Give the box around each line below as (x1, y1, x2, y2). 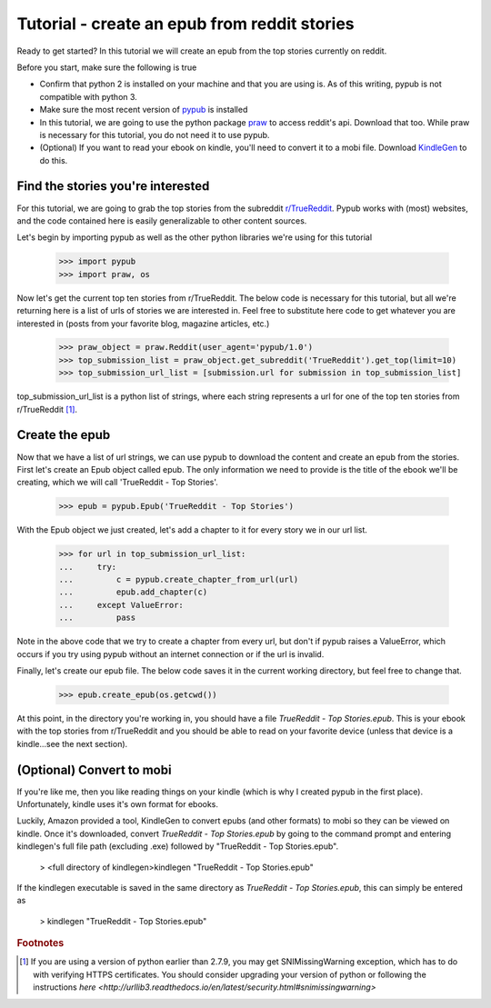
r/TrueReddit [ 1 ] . (16, 404, 77, 414)
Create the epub (16, 427, 111, 443)
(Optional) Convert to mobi (16, 762, 172, 777)
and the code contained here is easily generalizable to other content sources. (16, 215, 307, 226)
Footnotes (16, 937, 65, 950)
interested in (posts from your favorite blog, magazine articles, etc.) (16, 318, 270, 329)
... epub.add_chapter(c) (58, 587, 208, 597)
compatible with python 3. (39, 91, 138, 102)
